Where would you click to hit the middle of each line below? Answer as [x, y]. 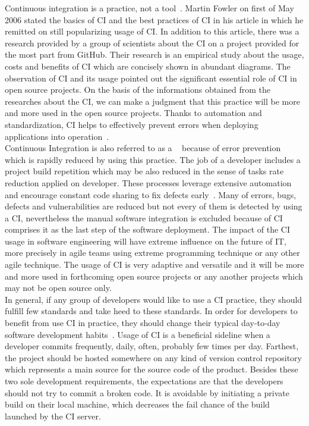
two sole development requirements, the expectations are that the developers [144, 381]
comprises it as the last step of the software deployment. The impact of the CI [147, 229]
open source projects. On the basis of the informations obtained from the [138, 90]
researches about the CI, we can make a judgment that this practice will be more [152, 101]
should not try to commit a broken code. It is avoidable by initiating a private [147, 392]
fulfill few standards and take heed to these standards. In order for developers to [151, 311]
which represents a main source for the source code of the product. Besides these [152, 369]
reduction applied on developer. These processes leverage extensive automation [148, 182]
